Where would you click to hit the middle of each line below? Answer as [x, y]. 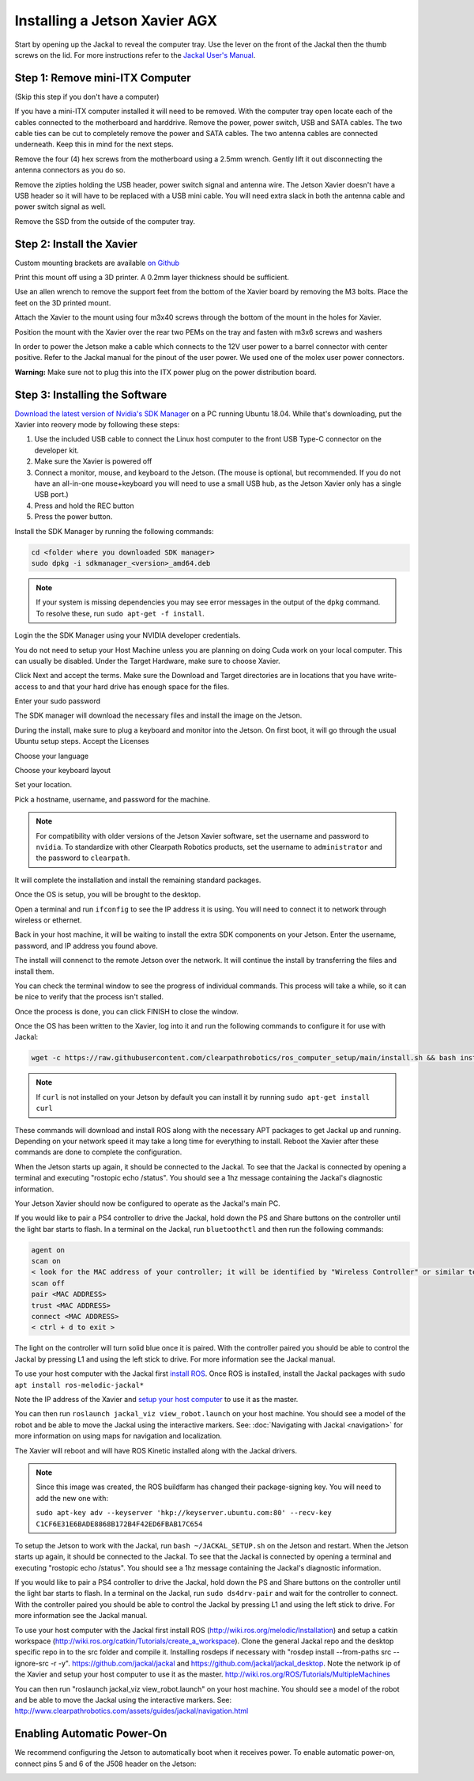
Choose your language [52, 756]
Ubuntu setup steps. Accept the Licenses [82, 741]
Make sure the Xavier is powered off [93, 461]
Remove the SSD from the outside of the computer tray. [105, 221]
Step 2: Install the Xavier [76, 244]
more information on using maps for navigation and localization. [118, 1436]
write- [387, 676]
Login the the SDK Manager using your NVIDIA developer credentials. [128, 635]
